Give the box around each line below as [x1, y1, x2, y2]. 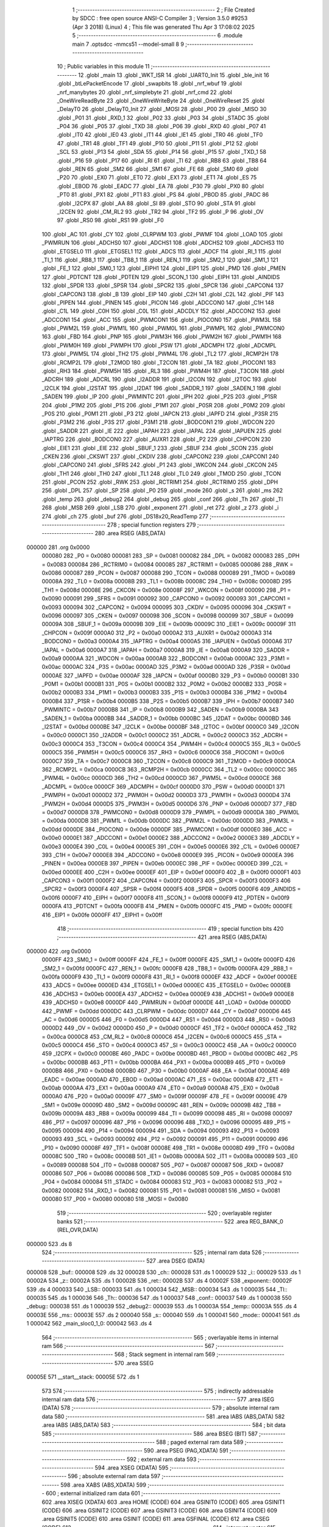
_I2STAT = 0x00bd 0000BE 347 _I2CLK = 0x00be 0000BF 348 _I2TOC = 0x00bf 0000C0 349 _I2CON [41, 723, 299, 731]
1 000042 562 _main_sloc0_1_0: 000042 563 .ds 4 [26, 1320, 152, 1327]
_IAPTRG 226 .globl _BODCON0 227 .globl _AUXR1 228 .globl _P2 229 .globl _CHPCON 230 [41, 436, 271, 443]
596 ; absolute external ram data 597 [68, 1473, 161, 1480]
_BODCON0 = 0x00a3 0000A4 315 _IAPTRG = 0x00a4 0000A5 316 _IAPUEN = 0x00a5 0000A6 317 [41, 638, 292, 645]
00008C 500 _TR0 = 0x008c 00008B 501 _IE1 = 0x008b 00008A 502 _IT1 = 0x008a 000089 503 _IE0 [41, 1153, 298, 1160]
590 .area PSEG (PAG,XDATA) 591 [143, 1447, 228, 1454]
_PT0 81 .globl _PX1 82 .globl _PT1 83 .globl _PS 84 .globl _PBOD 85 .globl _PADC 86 [57, 191, 269, 199]
